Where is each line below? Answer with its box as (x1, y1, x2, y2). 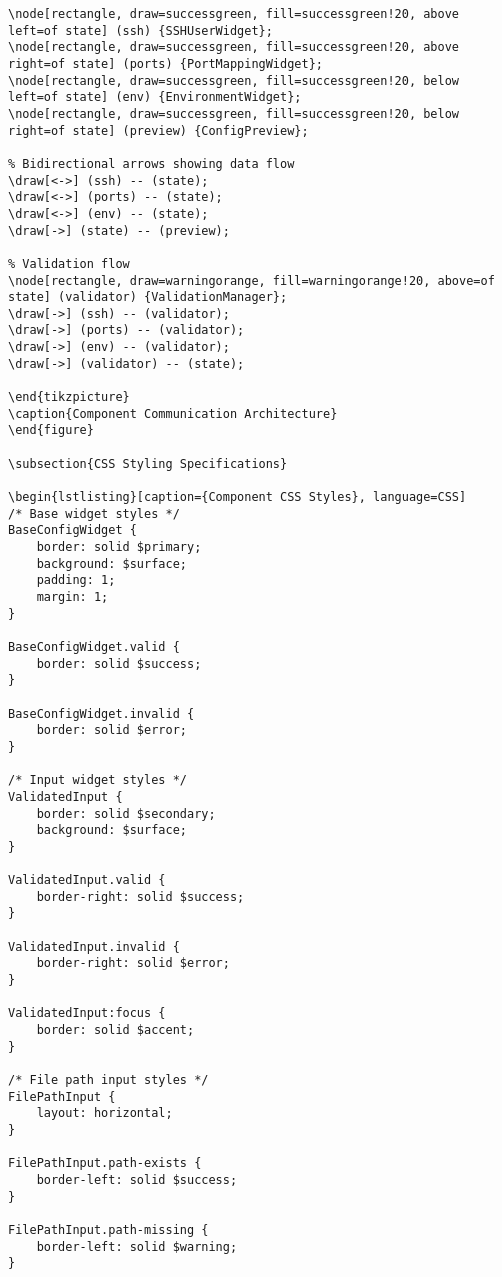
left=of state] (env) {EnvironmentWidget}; (8, 90, 302, 105)
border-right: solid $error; (36, 956, 230, 971)
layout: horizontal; (36, 1106, 173, 1121)
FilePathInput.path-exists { (8, 1156, 202, 1171)
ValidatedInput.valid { (8, 873, 166, 888)
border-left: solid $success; (36, 1172, 238, 1187)
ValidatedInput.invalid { (8, 939, 180, 954)
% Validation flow (8, 256, 130, 271)
